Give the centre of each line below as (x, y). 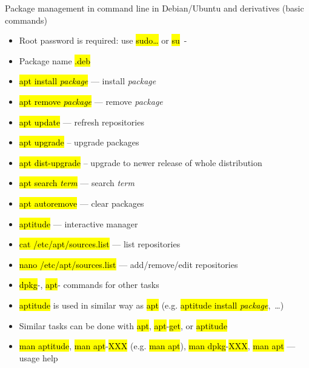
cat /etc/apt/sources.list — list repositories (100, 244)
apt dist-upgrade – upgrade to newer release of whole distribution (141, 162)
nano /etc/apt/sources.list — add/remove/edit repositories (128, 264)
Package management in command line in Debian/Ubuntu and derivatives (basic (154, 8)
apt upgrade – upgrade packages (79, 142)
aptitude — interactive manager (78, 223)
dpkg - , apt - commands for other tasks (89, 285)
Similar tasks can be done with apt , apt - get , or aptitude (123, 325)
